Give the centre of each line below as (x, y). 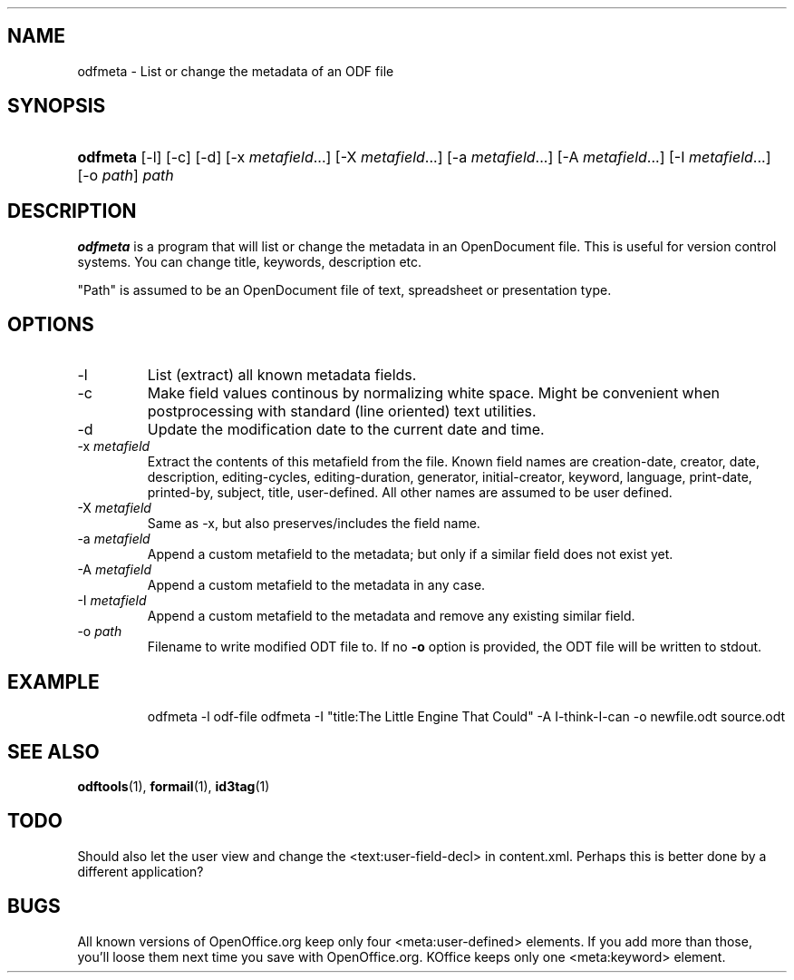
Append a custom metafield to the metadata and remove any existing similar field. (391, 616)
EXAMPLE (53, 681)
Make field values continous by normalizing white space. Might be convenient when (433, 393)
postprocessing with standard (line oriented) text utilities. (342, 412)
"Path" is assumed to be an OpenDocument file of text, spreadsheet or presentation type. (344, 289)
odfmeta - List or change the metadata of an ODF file (236, 71)
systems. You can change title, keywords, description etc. (250, 261)
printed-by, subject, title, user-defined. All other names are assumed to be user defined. (410, 493)
